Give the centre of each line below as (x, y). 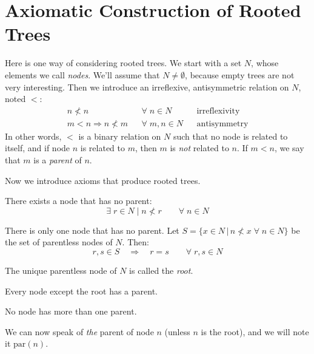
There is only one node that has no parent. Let (92, 230)
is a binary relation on (120, 136)
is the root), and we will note (255, 331)
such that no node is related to (230, 136)
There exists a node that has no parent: (78, 201)
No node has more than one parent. (71, 311)
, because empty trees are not (240, 74)
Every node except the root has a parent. (81, 291)
